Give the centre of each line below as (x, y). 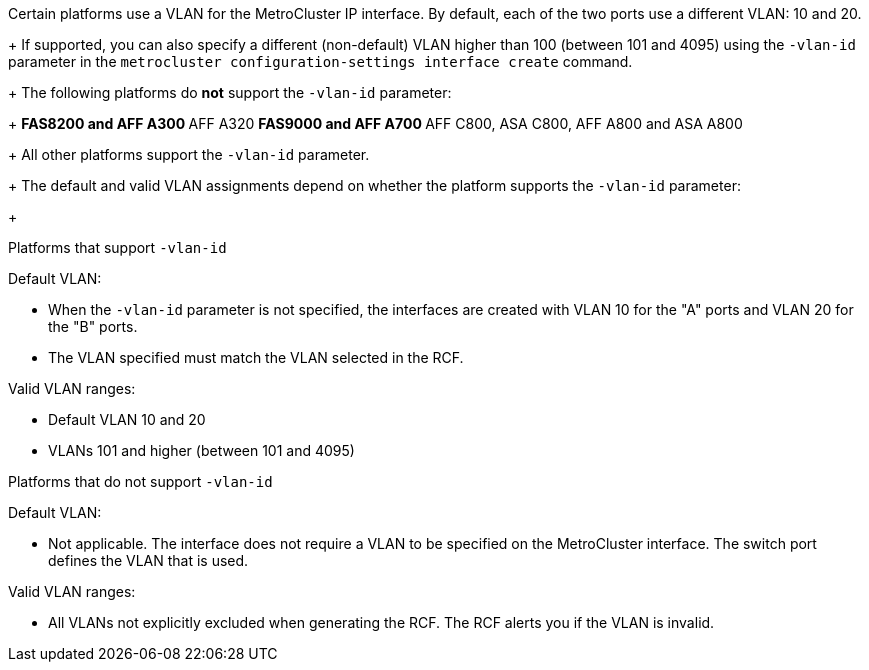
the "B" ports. (93, 326)
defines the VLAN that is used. (148, 560)
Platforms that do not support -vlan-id (140, 481)
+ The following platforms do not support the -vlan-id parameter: (230, 92)
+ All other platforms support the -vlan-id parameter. (189, 154)
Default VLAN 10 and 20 (127, 419)
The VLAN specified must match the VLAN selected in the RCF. (256, 357)
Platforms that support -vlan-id (117, 247)
